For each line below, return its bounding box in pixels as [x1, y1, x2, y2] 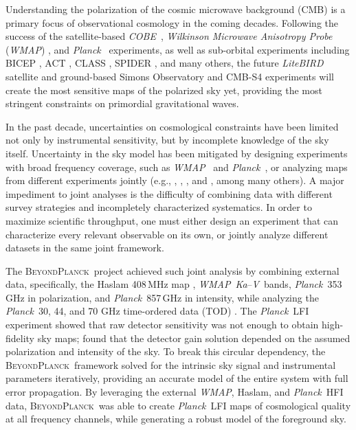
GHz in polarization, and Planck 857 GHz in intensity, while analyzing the [5, 290, 319, 304]
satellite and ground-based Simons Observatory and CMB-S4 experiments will [5, 69, 334, 83]
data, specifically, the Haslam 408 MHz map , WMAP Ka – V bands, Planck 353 [5, 277, 342, 291]
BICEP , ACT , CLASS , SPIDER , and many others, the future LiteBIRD [5, 56, 324, 70]
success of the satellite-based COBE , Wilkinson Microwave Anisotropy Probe [5, 29, 333, 43]
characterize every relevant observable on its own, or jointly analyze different [5, 227, 329, 241]
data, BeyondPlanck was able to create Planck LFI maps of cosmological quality [5, 398, 351, 412]
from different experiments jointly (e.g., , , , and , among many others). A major [5, 173, 344, 188]
